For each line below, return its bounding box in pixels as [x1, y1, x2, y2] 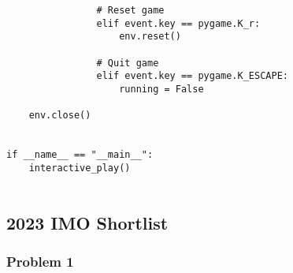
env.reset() [119, 31, 181, 43]
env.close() [28, 110, 91, 122]
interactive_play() [28, 162, 131, 174]
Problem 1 [6, 251, 74, 271]
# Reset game [96, 5, 165, 16]
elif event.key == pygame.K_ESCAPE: [96, 70, 288, 82]
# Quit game [96, 57, 159, 69]
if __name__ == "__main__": [6, 149, 154, 161]
